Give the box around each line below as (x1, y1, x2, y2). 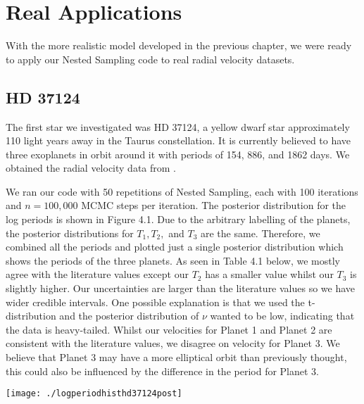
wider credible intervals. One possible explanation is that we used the (6, 294, 305, 309)
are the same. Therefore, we (200, 225, 320, 240)
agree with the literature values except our (6, 267, 189, 282)
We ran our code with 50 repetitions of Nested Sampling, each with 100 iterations (6, 184, 358, 198)
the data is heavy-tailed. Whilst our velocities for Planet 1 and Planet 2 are (6, 322, 332, 336)
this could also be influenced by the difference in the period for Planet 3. (6, 363, 319, 378)
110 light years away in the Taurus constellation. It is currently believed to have (6, 133, 351, 148)
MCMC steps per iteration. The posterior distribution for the (81, 198, 346, 213)
